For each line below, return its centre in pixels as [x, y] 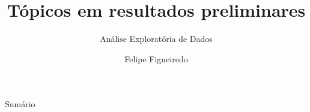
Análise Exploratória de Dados [156, 39]
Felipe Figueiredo [156, 58]
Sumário [20, 104]
